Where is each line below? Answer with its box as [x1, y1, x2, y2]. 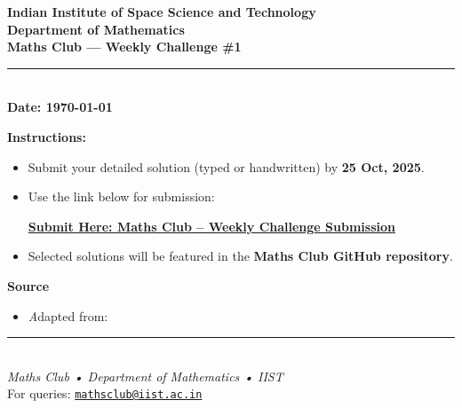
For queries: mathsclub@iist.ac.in [7, 384, 203, 403]
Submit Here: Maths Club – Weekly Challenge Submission [28, 216, 395, 235]
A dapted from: [28, 306, 108, 325]
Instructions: [7, 127, 86, 145]
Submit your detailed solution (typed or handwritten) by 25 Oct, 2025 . [28, 157, 425, 176]
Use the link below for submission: [28, 187, 215, 206]
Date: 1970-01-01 [7, 98, 113, 116]
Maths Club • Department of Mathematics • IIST [7, 366, 283, 385]
